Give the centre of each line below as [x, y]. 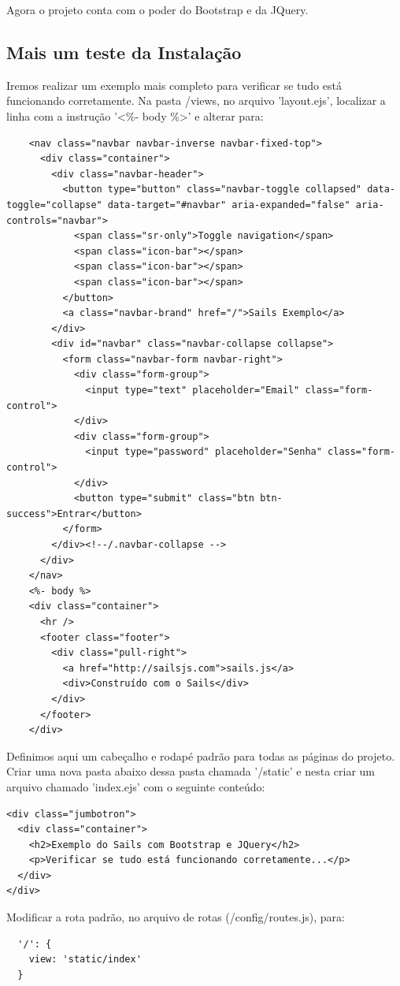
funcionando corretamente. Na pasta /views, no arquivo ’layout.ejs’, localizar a [196, 100]
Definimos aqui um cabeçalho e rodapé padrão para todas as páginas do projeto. [201, 755]
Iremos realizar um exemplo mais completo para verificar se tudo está [174, 85]
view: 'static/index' [85, 960]
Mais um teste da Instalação [124, 52]
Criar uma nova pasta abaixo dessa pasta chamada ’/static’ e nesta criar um [191, 771]
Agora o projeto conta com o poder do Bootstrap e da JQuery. [157, 9]
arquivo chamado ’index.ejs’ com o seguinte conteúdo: [136, 786]
